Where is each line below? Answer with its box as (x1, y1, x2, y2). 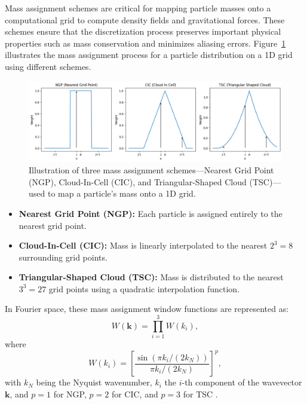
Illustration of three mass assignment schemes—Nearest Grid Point (29, 164, 274, 176)
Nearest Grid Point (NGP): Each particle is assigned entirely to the (19, 207, 283, 219)
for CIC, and (111, 387, 158, 400)
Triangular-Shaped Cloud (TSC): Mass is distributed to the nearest (19, 271, 284, 283)
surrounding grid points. (19, 250, 108, 263)
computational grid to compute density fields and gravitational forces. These (5, 13, 285, 26)
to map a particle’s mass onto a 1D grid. (47, 187, 196, 200)
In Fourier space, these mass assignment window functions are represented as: (5, 302, 289, 315)
